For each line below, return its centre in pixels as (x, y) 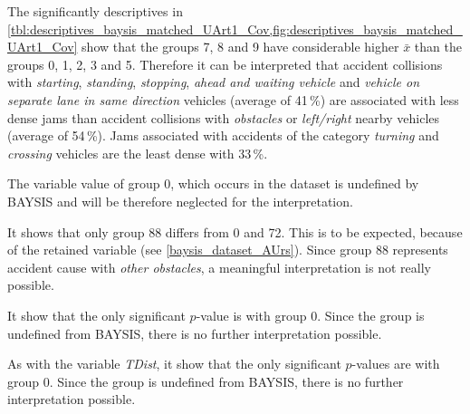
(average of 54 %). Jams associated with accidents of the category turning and (223, 135)
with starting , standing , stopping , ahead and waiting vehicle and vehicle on (214, 82)
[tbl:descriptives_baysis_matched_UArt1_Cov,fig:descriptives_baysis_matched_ (235, 29)
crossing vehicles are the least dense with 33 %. (138, 153)
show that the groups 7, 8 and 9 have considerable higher (240, 47)
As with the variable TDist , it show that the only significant (174, 364)
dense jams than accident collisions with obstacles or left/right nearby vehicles (223, 117)
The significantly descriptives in (95, 11)
